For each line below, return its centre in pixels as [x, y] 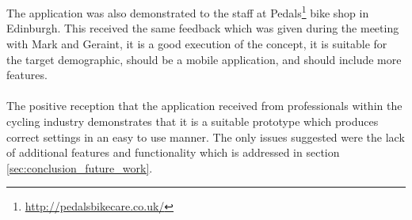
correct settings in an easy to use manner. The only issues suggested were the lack [206, 137]
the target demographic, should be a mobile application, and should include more [204, 59]
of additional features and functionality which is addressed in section [173, 152]
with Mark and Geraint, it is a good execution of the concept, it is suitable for [197, 44]
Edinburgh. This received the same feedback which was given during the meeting [203, 28]
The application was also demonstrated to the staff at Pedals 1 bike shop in [188, 11]
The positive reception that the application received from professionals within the [204, 106]
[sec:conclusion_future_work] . [80, 167]
